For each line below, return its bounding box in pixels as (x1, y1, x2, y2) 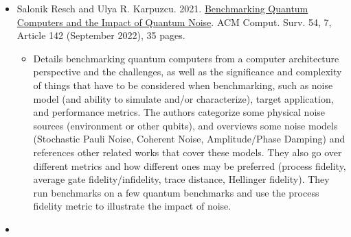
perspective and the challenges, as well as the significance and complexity (33, 64, 342, 79)
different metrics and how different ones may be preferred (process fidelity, (33, 158, 346, 173)
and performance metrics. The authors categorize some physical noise (33, 105, 326, 119)
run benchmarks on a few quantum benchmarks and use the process (33, 185, 319, 199)
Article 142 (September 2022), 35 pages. (16, 28, 185, 42)
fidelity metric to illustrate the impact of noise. (33, 199, 231, 213)
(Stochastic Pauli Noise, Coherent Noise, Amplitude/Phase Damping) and (33, 132, 346, 146)
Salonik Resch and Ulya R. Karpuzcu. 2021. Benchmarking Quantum (16, 1, 308, 15)
